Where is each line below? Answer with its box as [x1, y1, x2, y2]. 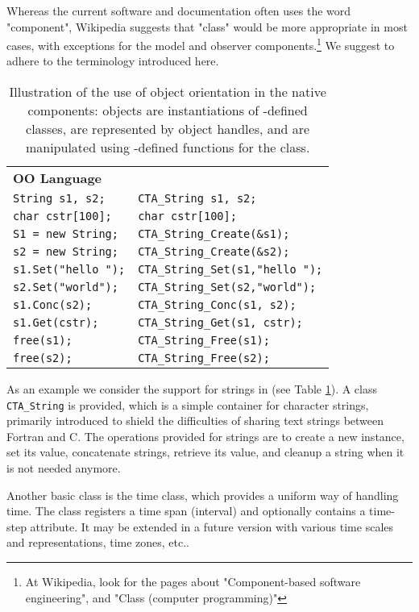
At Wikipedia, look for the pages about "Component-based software [25, 573, 361, 590]
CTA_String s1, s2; [138, 192, 257, 206]
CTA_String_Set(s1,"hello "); [138, 263, 323, 277]
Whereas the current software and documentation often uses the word [6, 2, 351, 19]
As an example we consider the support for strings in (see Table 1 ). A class [6, 381, 378, 398]
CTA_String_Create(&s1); [138, 227, 290, 241]
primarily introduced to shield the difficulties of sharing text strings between [6, 412, 384, 429]
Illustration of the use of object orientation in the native [9, 82, 326, 102]
